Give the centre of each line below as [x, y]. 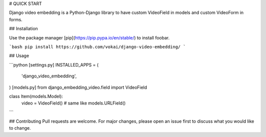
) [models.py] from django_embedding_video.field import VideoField [78, 87]
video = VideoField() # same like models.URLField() [73, 103]
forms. [16, 19]
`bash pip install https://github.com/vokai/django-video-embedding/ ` [98, 47]
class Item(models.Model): [36, 96]
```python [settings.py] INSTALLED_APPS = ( [54, 65]
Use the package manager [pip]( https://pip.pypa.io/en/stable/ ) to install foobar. [89, 37]
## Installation [23, 29]
